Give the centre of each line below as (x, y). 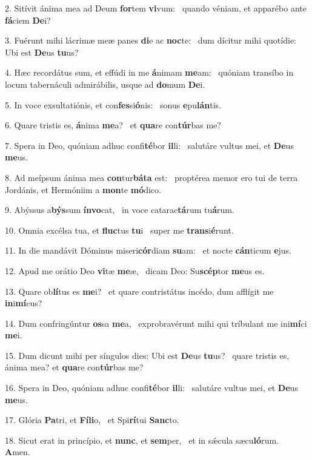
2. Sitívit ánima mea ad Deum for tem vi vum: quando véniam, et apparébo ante (156, 8)
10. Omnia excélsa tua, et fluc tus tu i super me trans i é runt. (119, 230)
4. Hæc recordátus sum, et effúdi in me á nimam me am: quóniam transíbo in (149, 72)
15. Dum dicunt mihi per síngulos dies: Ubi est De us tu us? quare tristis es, (147, 355)
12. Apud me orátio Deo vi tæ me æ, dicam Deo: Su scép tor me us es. (135, 270)
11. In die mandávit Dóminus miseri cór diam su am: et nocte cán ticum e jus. (148, 250)
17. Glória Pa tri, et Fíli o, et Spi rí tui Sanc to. (92, 420)
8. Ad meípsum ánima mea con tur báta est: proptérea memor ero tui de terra (151, 177)
